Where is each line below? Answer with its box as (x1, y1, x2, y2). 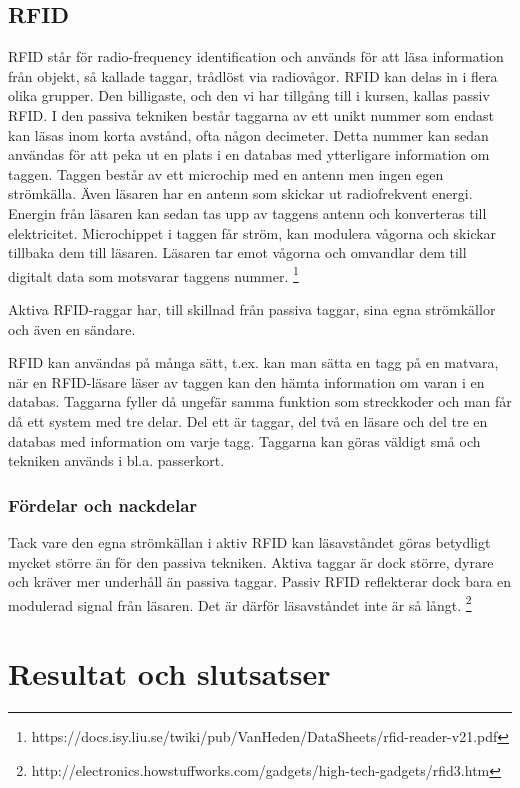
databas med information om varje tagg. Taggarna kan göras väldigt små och (8, 430, 481, 451)
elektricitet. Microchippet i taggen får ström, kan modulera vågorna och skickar (8, 222, 497, 243)
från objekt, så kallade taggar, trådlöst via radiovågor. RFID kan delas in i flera (8, 65, 498, 86)
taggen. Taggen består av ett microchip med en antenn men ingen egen (8, 163, 444, 184)
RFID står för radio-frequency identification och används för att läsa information (8, 46, 504, 67)
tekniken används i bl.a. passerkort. (8, 450, 225, 471)
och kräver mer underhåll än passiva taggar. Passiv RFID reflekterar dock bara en (8, 571, 512, 592)
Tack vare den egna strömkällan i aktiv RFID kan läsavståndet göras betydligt (8, 531, 491, 552)
